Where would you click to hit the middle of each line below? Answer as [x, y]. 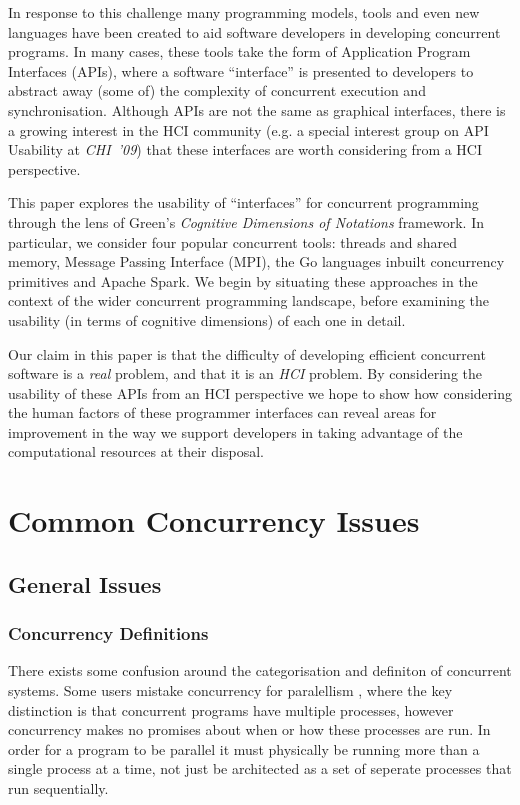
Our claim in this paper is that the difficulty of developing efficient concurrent [247, 353]
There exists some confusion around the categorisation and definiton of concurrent [260, 670]
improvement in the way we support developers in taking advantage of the [235, 431]
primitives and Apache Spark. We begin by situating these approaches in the [243, 280]
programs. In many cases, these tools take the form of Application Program [239, 51]
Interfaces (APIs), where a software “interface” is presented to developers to [241, 70]
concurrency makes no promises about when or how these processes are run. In [249, 729]
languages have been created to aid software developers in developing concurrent [254, 31]
